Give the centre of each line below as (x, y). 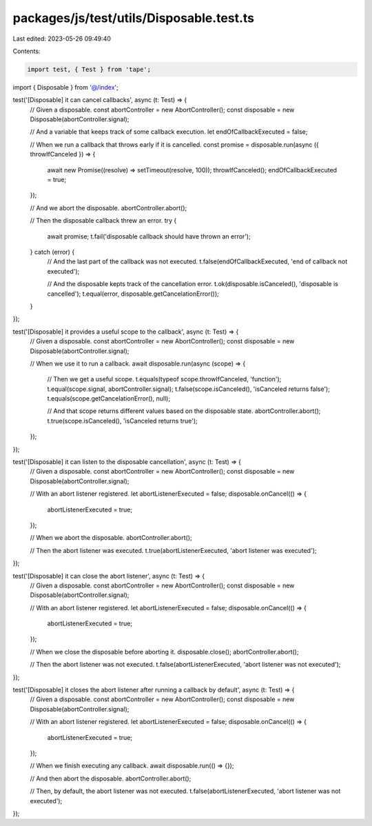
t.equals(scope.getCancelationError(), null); (109, 399)
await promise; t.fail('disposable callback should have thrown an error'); (149, 236)
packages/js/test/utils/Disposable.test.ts (134, 18)
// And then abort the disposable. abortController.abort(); (111, 778)
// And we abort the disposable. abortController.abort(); (108, 208)
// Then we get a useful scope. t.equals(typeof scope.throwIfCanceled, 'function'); (164, 379)
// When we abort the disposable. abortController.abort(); (111, 538)
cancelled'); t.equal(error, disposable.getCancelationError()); (133, 294)
